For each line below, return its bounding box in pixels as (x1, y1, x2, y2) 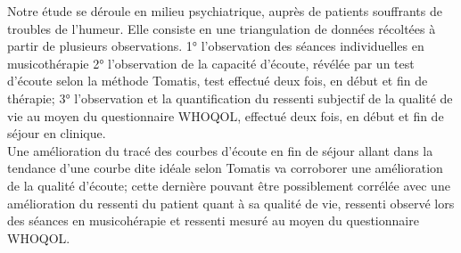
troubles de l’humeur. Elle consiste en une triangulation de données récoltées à (7, 19, 436, 37)
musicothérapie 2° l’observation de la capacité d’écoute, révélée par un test (7, 53, 415, 72)
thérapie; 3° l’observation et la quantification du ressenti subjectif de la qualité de (7, 88, 453, 107)
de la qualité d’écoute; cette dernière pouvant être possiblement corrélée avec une (7, 175, 450, 194)
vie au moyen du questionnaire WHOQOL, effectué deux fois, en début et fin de (7, 106, 444, 125)
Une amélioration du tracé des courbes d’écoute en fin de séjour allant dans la (7, 141, 433, 159)
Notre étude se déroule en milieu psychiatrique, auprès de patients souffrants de (7, 2, 442, 20)
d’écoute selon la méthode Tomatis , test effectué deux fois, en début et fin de (7, 71, 428, 90)
